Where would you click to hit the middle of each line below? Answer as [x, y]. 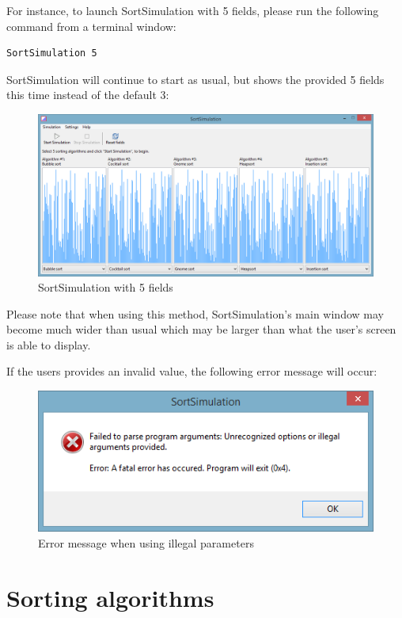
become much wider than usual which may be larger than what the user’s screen [201, 329]
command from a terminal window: [91, 26]
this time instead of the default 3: [88, 95]
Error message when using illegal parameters [146, 542]
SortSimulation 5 [52, 53]
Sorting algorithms [110, 597]
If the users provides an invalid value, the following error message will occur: [192, 371]
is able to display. [49, 344]
